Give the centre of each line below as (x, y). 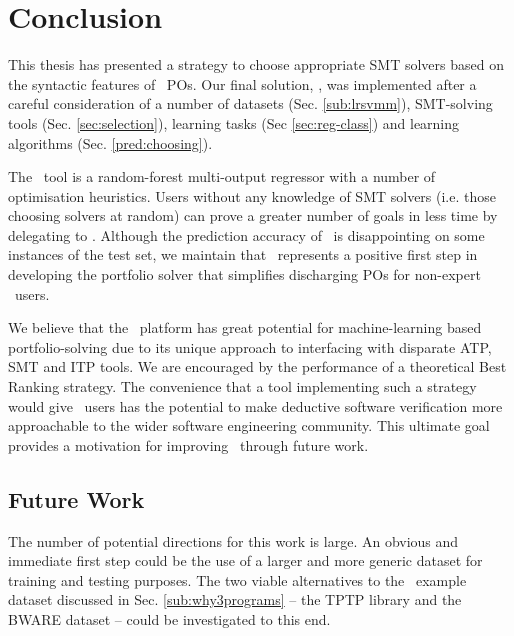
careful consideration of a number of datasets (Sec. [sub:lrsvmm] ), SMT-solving (250, 103)
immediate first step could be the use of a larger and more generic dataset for (245, 560)
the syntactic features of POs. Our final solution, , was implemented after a (242, 83)
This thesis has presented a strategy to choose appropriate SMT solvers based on (256, 64)
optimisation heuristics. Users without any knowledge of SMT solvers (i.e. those (252, 195)
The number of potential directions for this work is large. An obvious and (233, 540)
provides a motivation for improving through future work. (188, 444)
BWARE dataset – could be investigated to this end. (169, 618)
